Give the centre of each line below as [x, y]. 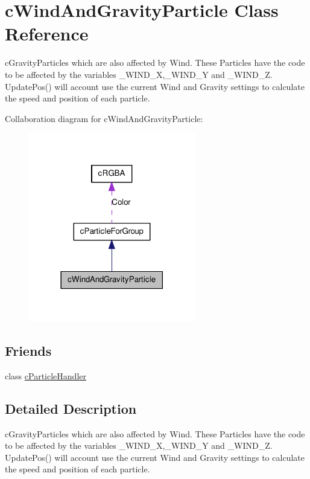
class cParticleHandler [46, 375]
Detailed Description [71, 408]
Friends [28, 350]
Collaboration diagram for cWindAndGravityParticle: [104, 118]
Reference [47, 34]
